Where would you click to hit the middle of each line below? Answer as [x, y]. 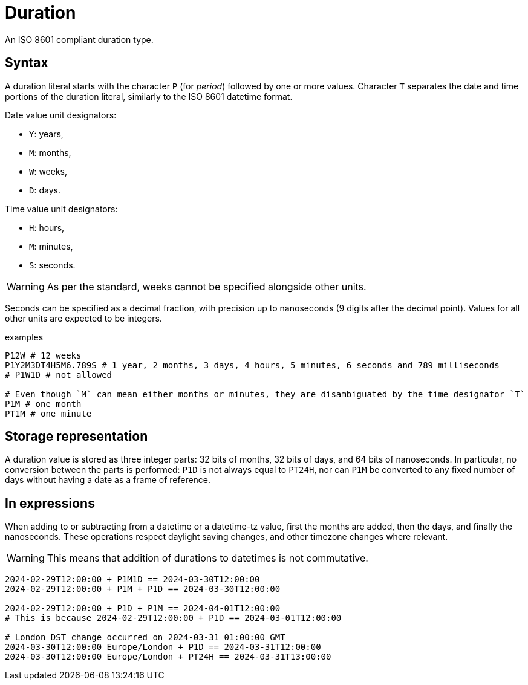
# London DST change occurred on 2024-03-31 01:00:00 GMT [145, 638]
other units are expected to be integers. [83, 318]
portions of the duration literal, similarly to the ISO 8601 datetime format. [149, 96]
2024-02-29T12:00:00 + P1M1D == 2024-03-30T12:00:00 [132, 579]
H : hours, [47, 227]
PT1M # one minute [48, 413]
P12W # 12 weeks [43, 355]
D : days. [45, 190]
